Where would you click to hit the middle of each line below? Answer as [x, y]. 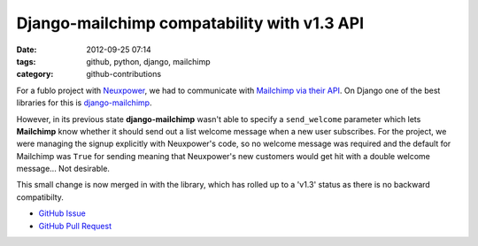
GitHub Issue [62, 213]
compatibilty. [40, 197]
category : [35, 74]
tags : [26, 61]
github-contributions [124, 74]
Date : [27, 50]
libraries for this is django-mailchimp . [84, 103]
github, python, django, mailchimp [148, 61]
